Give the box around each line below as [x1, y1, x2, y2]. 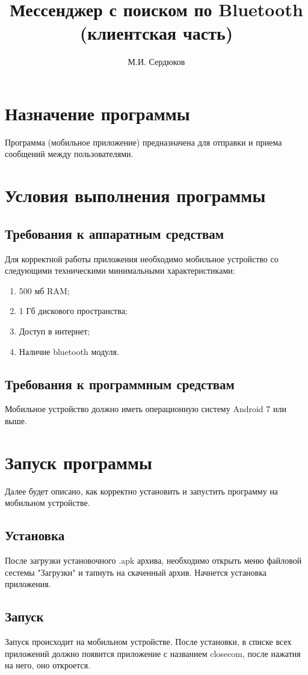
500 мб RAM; [19, 284, 70, 297]
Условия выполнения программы [5, 183, 266, 208]
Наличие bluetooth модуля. [19, 345, 119, 357]
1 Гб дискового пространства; [19, 304, 128, 317]
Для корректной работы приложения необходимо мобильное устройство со [5, 252, 279, 265]
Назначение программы [5, 100, 190, 125]
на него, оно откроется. [5, 659, 91, 671]
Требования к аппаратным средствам [5, 224, 224, 242]
